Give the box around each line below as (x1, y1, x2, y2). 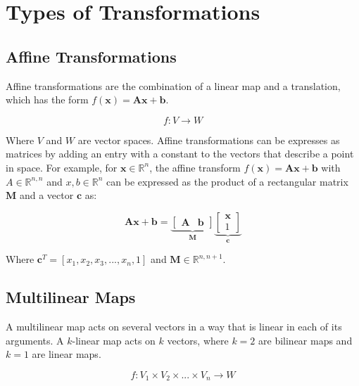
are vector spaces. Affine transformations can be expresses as (77, 132, 340, 147)
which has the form (6, 92, 89, 107)
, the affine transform (149, 160, 241, 174)
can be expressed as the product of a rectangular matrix (106, 174, 348, 188)
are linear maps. (32, 347, 101, 361)
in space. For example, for (6, 160, 118, 174)
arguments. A (6, 333, 64, 347)
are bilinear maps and (258, 333, 353, 347)
